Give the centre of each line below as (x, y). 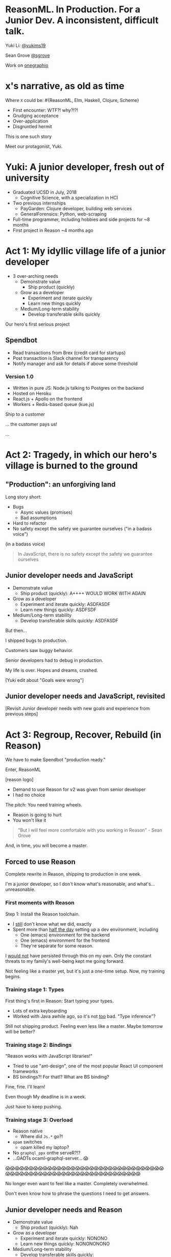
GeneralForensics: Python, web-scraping (64, 214)
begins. (13, 976)
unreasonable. (20, 889)
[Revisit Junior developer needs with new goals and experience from (78, 708)
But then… (16, 630)
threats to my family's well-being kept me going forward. (65, 961)
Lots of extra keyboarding (40, 1010)
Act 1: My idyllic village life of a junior (86, 251)
